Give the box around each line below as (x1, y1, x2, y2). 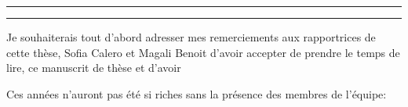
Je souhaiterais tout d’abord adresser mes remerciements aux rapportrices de (6, 29, 376, 45)
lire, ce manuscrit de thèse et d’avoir (6, 59, 181, 76)
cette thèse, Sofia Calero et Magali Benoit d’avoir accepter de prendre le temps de (6, 44, 400, 60)
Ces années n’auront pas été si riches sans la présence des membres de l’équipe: (6, 85, 387, 102)
